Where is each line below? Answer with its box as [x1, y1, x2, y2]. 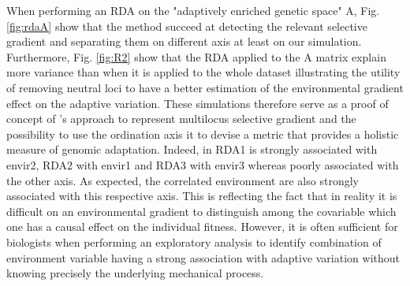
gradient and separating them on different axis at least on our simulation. [6, 33, 362, 50]
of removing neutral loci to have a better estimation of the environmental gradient [6, 79, 404, 95]
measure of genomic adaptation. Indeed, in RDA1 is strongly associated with [6, 141, 378, 158]
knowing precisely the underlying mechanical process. [6, 265, 264, 281]
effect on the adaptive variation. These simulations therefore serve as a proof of [6, 95, 389, 111]
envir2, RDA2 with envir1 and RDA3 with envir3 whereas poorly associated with [6, 156, 399, 173]
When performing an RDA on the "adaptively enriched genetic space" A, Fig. [6, 2, 380, 18]
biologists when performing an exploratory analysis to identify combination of [6, 233, 382, 250]
